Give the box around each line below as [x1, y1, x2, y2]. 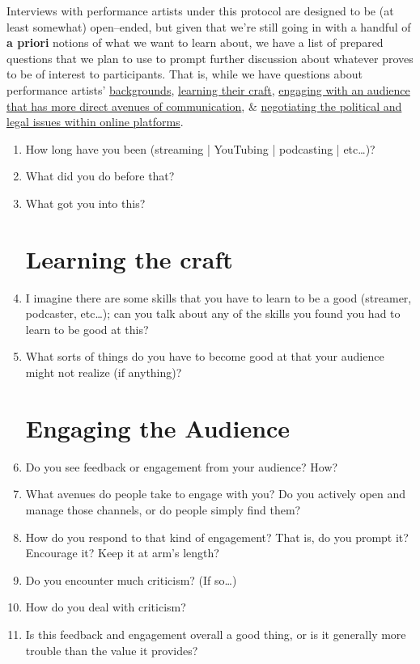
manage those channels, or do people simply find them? [25, 501, 301, 518]
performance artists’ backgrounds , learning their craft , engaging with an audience [6, 81, 410, 98]
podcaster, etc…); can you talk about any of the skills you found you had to [25, 305, 401, 322]
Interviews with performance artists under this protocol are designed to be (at [6, 2, 394, 19]
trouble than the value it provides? [25, 641, 198, 658]
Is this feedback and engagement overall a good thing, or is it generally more [25, 625, 406, 642]
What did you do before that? [25, 167, 175, 184]
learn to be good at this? [25, 320, 149, 337]
